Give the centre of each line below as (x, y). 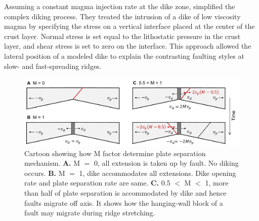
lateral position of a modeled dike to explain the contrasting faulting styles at (124, 56)
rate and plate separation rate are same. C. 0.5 (97, 183)
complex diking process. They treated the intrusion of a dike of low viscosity (122, 16)
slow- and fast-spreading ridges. (53, 66)
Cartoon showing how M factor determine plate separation (115, 153)
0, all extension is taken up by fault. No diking (166, 163)
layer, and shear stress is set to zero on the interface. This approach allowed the (128, 46)
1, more (217, 183)
